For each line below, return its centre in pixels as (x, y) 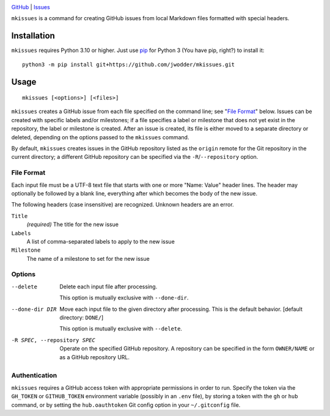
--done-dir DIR (34, 309)
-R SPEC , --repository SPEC (53, 340)
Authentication (34, 376)
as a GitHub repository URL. (95, 357)
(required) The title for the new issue (73, 224)
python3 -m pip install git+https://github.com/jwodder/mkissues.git (129, 64)
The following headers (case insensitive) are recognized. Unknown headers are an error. (123, 205)
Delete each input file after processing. (108, 286)
